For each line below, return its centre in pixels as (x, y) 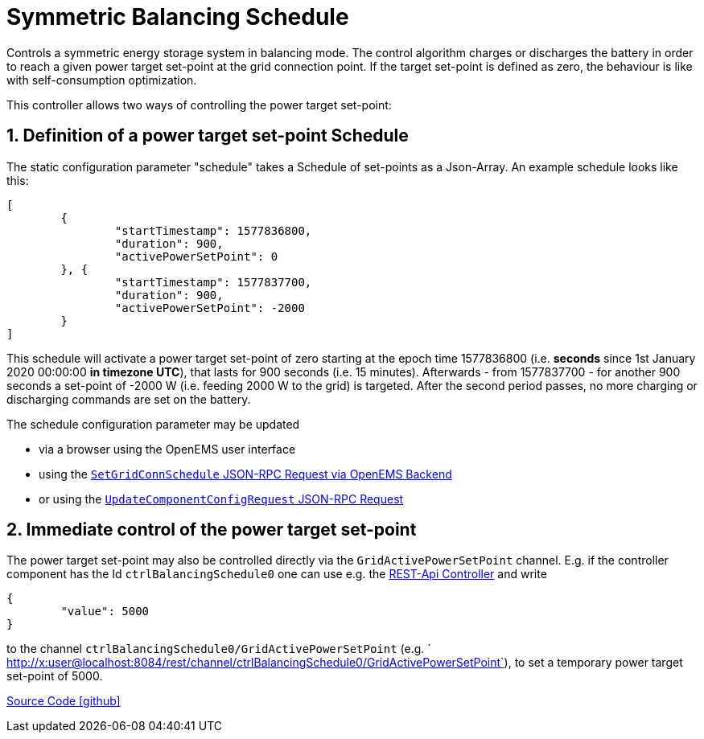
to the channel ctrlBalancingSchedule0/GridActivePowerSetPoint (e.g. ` (219, 649)
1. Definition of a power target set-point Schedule (208, 136)
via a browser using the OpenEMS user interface (167, 449)
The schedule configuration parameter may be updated (153, 424)
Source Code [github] (64, 701)
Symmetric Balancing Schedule (178, 17)
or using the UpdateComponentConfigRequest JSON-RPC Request (221, 499)
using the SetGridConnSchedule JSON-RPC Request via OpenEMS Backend (245, 474)
